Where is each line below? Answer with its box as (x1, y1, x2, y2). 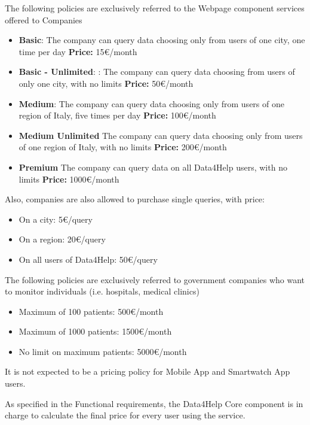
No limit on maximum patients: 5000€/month (19, 345, 187, 357)
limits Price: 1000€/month (19, 172, 119, 185)
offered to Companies (5, 13, 82, 26)
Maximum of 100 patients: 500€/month (19, 305, 164, 317)
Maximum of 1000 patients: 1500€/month (19, 325, 172, 338)
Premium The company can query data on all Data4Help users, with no (19, 160, 287, 173)
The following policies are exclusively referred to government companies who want (5, 273, 305, 286)
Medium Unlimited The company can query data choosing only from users (19, 129, 303, 141)
